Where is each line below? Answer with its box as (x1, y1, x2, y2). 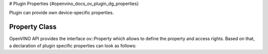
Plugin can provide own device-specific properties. (9, 10, 114, 16)
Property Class (9, 23, 57, 31)
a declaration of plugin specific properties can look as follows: (9, 43, 136, 49)
